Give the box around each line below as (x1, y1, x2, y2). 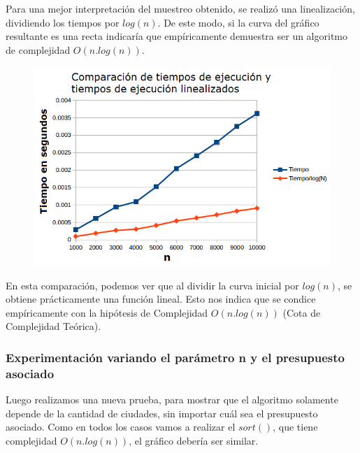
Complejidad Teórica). (6, 319, 101, 333)
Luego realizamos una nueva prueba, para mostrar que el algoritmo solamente (6, 392, 338, 407)
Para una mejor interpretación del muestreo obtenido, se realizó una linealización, (6, 1, 355, 15)
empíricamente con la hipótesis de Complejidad (6, 305, 208, 319)
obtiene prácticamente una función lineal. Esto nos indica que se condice (6, 292, 316, 306)
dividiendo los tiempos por (6, 15, 120, 29)
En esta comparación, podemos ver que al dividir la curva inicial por (6, 278, 299, 292)
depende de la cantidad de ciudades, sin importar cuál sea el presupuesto (6, 405, 318, 420)
